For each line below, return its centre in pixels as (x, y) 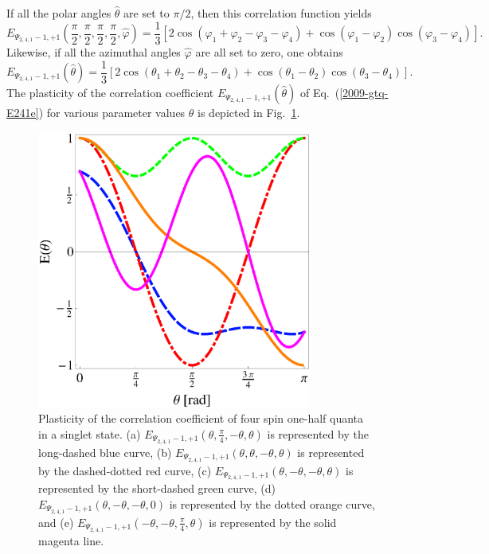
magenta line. (71, 540)
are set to (147, 13)
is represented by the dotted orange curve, (272, 503)
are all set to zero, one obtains (269, 52)
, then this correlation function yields (281, 13)
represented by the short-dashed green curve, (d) (157, 488)
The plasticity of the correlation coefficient (110, 93)
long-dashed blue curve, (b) (105, 452)
